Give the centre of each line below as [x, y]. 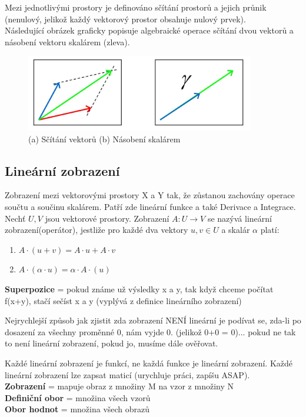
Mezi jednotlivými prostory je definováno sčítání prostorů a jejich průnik [136, 7]
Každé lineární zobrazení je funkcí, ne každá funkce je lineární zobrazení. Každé [149, 363]
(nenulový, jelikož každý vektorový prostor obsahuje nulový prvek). [125, 19]
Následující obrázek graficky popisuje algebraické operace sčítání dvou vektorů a [149, 30]
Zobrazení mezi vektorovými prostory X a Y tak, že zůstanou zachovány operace [150, 195]
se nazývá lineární [240, 218]
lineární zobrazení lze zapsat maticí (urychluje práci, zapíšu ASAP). [127, 374]
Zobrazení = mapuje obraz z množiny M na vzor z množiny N [119, 386]
